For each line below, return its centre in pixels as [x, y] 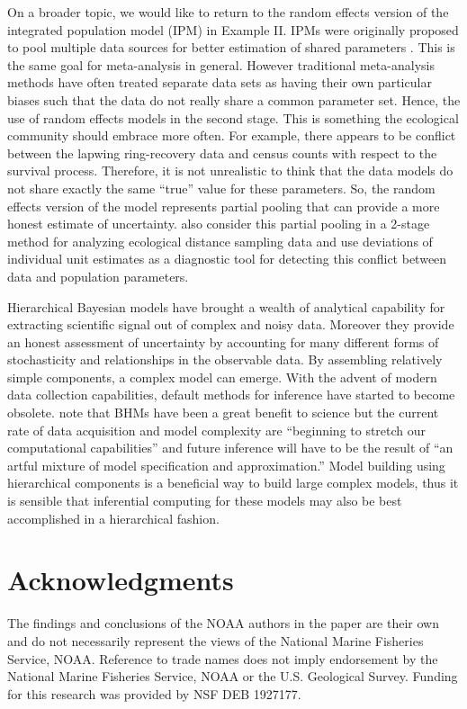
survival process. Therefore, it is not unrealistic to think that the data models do [230, 171]
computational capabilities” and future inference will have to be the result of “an [230, 448]
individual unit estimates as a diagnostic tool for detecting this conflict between [227, 259]
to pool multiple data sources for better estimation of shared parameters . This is [231, 47]
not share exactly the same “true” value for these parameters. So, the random [221, 188]
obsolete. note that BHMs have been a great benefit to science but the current [223, 413]
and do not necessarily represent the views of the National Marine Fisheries [216, 640]
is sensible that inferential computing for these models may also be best [205, 501]
